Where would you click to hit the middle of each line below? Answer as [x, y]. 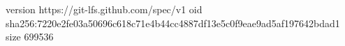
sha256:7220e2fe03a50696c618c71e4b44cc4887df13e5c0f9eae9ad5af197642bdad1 [173, 23]
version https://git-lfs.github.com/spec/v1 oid [104, 9]
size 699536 [30, 37]
